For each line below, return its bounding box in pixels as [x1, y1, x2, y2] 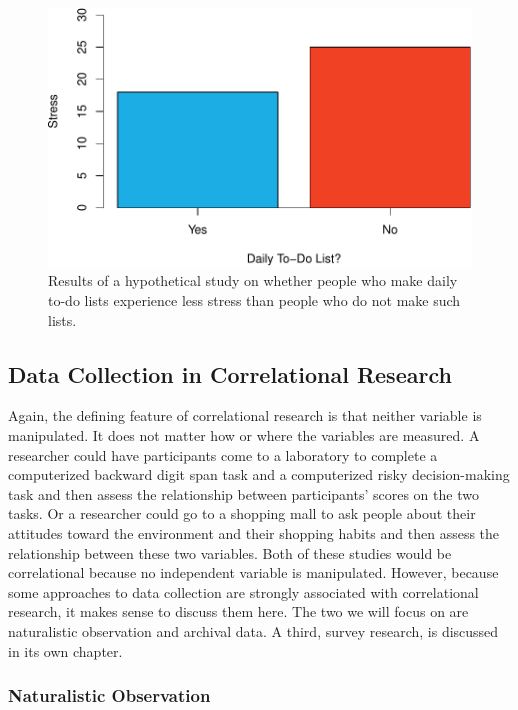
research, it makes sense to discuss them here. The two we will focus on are [8, 601, 469, 622]
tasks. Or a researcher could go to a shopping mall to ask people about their [8, 503, 476, 524]
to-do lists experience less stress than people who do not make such [48, 290, 461, 311]
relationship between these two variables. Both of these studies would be [8, 542, 452, 563]
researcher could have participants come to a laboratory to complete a [8, 444, 438, 465]
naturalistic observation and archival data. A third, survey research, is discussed [8, 620, 499, 641]
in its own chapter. [8, 640, 123, 661]
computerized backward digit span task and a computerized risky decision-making [8, 464, 510, 485]
